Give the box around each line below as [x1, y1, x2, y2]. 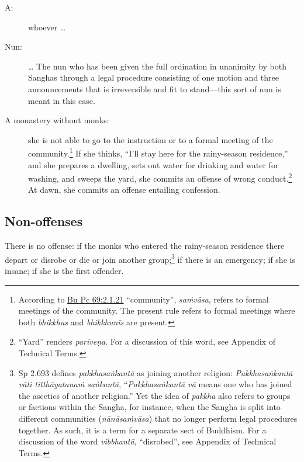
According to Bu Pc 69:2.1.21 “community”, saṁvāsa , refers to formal [18, 293, 269, 305]
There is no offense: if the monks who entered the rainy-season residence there [5, 239, 285, 252]
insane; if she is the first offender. [5, 265, 124, 277]
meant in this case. [28, 94, 95, 106]
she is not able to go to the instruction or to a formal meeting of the [28, 133, 273, 145]
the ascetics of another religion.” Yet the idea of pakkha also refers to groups [18, 389, 291, 401]
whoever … [28, 20, 66, 33]
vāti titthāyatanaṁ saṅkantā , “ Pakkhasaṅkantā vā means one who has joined [18, 378, 292, 390]
